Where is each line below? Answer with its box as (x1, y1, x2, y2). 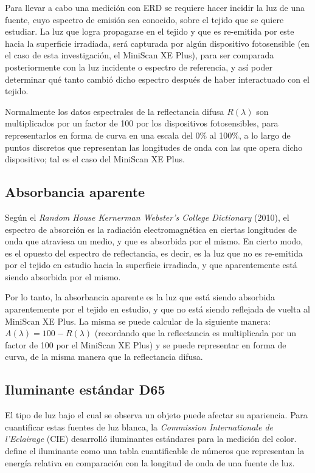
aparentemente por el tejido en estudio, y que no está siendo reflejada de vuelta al (5, 303, 310, 316)
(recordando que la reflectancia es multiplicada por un (94, 326, 297, 339)
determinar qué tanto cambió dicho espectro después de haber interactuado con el (5, 72, 310, 85)
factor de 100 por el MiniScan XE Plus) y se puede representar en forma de (5, 338, 286, 351)
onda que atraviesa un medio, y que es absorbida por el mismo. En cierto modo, (5, 235, 303, 247)
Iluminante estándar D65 (5, 380, 165, 399)
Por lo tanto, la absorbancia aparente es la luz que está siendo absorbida (5, 291, 275, 303)
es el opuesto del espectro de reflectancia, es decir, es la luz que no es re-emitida (5, 246, 303, 259)
